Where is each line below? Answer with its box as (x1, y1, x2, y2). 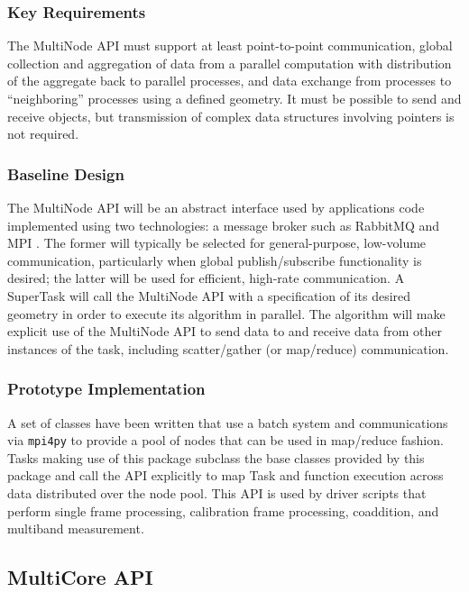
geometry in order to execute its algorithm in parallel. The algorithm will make (7, 304, 446, 323)
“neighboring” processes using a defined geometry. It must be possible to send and (7, 89, 462, 107)
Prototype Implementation (7, 378, 206, 400)
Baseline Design (7, 162, 124, 185)
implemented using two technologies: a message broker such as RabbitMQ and (7, 215, 440, 234)
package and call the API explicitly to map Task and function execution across (7, 466, 444, 485)
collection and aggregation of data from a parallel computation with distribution (7, 53, 452, 72)
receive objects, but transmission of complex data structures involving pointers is (7, 106, 455, 125)
